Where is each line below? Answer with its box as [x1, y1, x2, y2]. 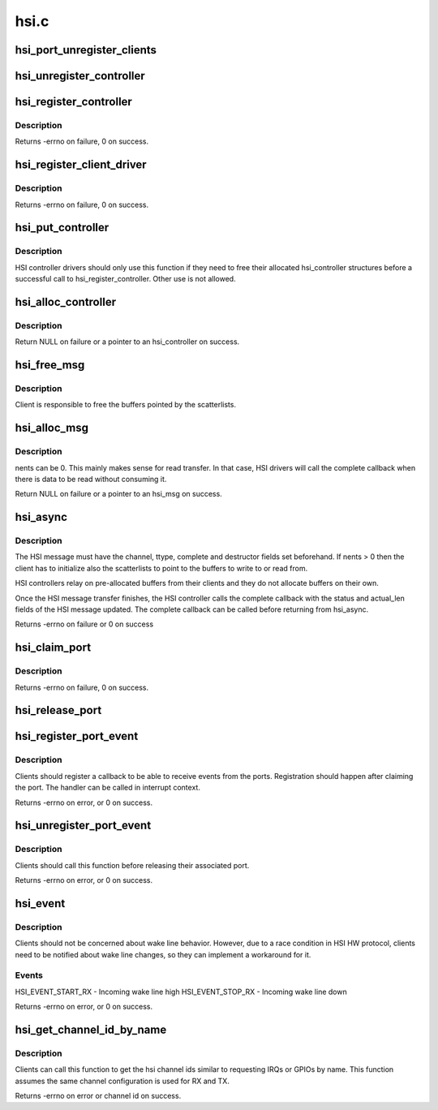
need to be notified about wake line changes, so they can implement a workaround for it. [15, 949, 311, 959]
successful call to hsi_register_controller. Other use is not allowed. [15, 274, 236, 284]
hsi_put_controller [15, 221, 109, 234]
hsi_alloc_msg [15, 421, 89, 435]
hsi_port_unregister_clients [15, 43, 157, 57]
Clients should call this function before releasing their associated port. [15, 860, 250, 870]
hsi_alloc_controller [15, 295, 117, 308]
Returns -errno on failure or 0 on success [15, 619, 154, 629]
